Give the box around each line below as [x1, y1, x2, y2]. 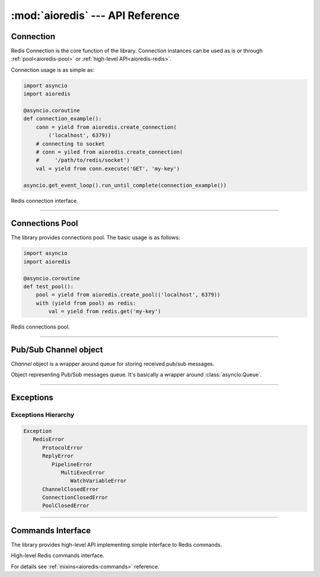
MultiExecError [60, 469, 105, 476]
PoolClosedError [42, 502, 89, 509]
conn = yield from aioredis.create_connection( [36, 123, 177, 130]
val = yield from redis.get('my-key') [48, 308, 161, 315]
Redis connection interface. [11, 197, 78, 204]
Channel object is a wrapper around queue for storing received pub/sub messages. [11, 361, 215, 368]
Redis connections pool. [11, 323, 71, 330]
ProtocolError [42, 444, 83, 451]
